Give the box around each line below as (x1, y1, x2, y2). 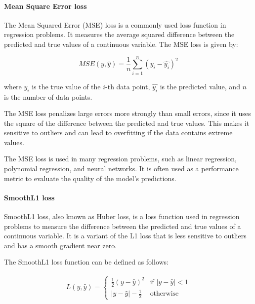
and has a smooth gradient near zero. (4, 240, 117, 250)
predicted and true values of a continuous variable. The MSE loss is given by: (4, 38, 238, 49)
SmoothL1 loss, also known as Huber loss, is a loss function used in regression (4, 211, 240, 222)
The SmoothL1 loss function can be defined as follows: (4, 257, 169, 267)
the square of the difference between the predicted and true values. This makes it (4, 117, 250, 128)
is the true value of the (32, 81, 101, 91)
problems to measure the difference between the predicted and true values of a (4, 221, 241, 231)
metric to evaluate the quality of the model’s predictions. (4, 173, 176, 183)
